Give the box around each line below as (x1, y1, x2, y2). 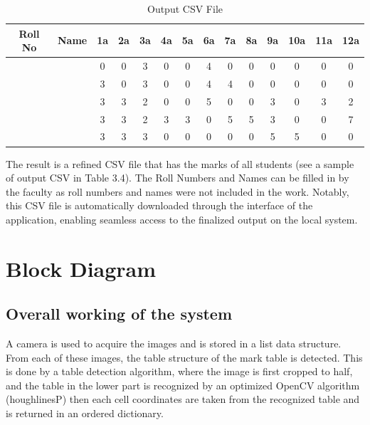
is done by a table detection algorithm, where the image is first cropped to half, (6, 364, 353, 379)
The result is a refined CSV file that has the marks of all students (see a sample (6, 156, 354, 171)
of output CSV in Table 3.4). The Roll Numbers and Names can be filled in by (6, 170, 349, 185)
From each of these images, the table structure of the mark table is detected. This (6, 350, 363, 364)
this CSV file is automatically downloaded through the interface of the (6, 198, 313, 213)
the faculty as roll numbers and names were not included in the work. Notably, (6, 184, 349, 199)
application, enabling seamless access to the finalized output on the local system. (6, 211, 358, 226)
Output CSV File (147, 1, 223, 16)
